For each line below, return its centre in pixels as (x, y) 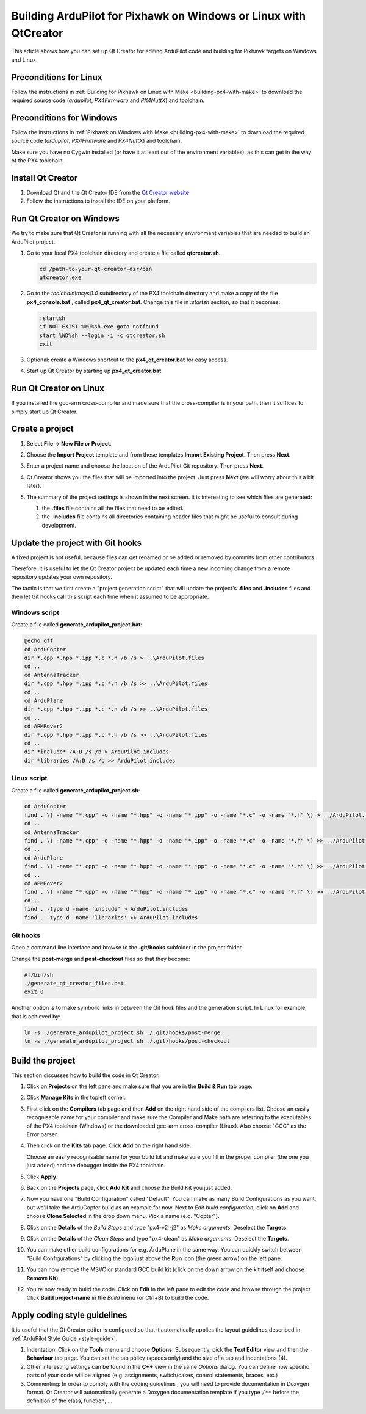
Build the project (43, 1060)
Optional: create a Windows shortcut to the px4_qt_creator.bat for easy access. (127, 360)
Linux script (29, 778)
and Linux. (24, 60)
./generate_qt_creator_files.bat (74, 984)
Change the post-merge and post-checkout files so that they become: (101, 959)
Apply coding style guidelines (69, 1315)
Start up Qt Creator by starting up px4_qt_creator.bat (94, 371)
